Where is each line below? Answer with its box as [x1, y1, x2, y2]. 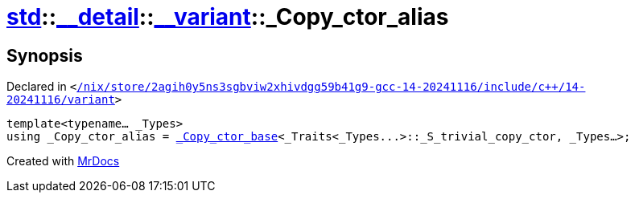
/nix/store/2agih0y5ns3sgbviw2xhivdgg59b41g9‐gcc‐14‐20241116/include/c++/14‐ [76, 80, 586, 94]
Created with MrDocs [6, 154, 120, 169]
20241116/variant [6, 93, 115, 107]
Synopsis [6, 45, 83, 66]
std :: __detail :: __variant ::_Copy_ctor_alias [6, 3, 449, 30]
